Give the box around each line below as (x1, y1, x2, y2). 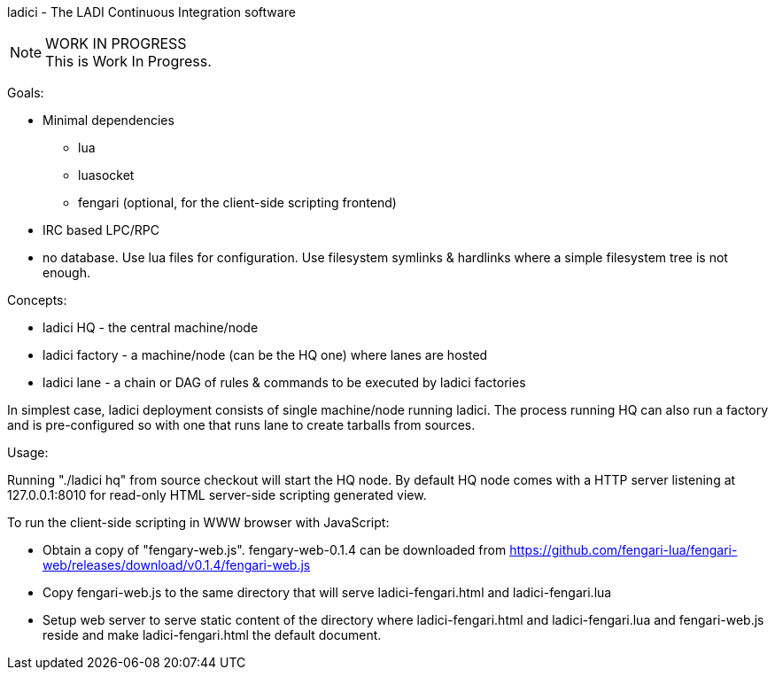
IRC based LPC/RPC (43, 222, 159, 237)
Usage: (7, 445, 49, 460)
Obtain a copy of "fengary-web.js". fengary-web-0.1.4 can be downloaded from (43, 542, 507, 557)
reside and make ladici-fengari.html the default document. (43, 627, 382, 642)
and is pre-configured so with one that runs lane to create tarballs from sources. (7, 417, 476, 432)
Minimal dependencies (43, 113, 174, 128)
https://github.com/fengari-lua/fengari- (509, 542, 738, 557)
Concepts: (7, 292, 67, 307)
